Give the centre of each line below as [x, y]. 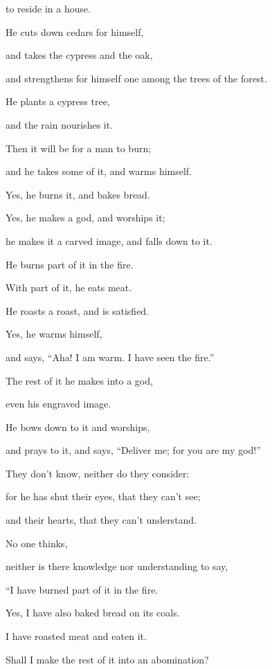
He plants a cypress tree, [58, 101]
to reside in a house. [48, 8]
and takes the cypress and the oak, [79, 55]
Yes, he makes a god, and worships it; [85, 218]
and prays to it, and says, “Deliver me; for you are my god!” [133, 450]
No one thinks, [37, 543]
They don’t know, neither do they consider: [98, 473]
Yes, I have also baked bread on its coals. [93, 613]
